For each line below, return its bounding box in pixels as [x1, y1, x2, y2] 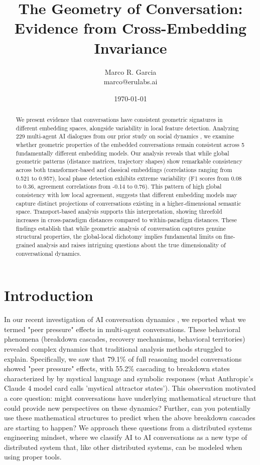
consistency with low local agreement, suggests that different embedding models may [16, 190, 237, 199]
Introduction [4, 285, 93, 305]
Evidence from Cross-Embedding [14, 18, 247, 38]
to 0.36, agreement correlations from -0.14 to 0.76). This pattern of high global [16, 182, 222, 191]
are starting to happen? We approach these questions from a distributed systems [4, 422, 252, 432]
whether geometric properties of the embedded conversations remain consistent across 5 [16, 140, 244, 149]
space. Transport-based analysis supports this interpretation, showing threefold [16, 207, 222, 216]
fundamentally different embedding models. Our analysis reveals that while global [16, 148, 229, 157]
